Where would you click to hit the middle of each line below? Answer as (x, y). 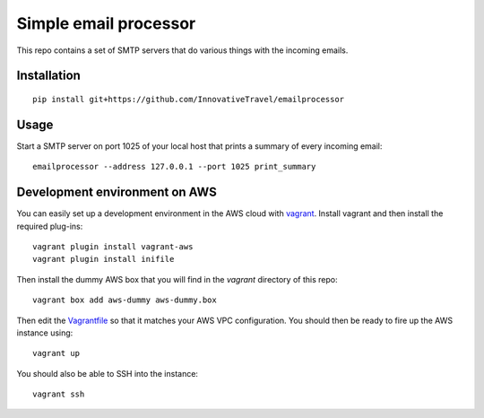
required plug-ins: (50, 226)
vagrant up (56, 353)
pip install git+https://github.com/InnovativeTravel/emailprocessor (189, 99)
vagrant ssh (59, 394)
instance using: (45, 333)
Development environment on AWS (117, 192)
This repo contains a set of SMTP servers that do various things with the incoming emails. (182, 50)
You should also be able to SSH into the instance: (108, 373)
